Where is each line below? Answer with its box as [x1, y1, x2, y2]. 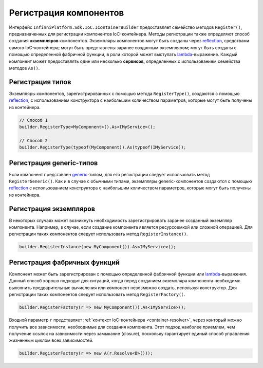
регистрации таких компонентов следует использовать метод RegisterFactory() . [9, 292, 186, 297]
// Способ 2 [19, 138, 48, 143]
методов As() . [9, 65, 40, 71]
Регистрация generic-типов [9, 159, 98, 167]
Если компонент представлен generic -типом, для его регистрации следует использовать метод [9, 171, 210, 177]
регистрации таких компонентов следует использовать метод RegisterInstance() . [9, 231, 188, 237]
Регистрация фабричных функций [9, 258, 120, 266]
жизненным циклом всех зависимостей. [9, 337, 94, 343]
